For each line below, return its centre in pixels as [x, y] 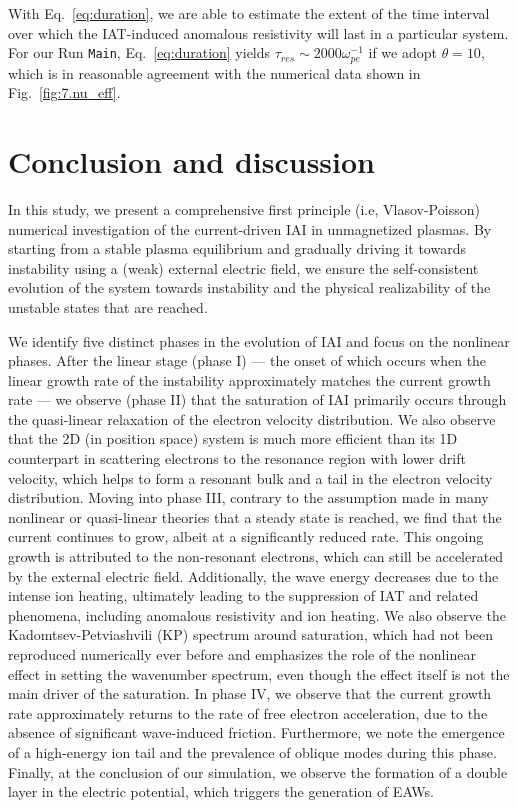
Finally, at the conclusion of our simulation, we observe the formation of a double [258, 771]
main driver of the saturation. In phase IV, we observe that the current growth [250, 693]
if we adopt [402, 52]
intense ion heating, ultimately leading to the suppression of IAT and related [243, 595]
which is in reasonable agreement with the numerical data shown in [214, 72]
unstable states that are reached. [108, 306]
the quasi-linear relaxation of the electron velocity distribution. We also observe [252, 418]
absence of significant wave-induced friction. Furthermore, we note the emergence [256, 732]
